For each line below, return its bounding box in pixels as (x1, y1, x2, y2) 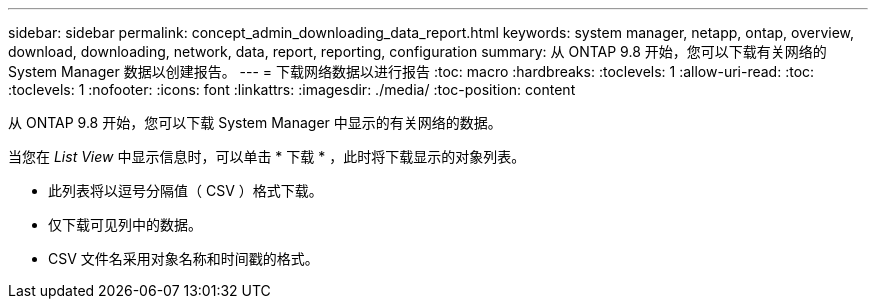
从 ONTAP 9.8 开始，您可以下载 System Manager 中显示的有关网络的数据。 (8, 114, 502, 131)
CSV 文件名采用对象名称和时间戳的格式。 (48, 250, 319, 267)
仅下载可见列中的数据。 (48, 216, 202, 233)
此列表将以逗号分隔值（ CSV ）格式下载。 (48, 182, 323, 199)
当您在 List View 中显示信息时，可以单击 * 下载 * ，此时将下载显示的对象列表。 (8, 148, 526, 165)
